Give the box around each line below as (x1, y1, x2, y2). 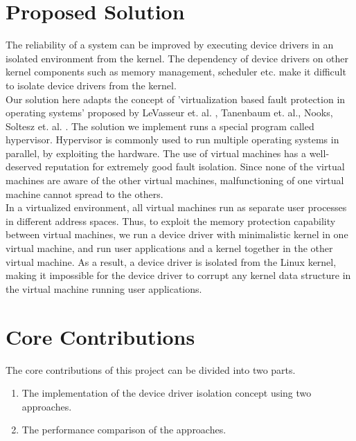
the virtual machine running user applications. (6, 281, 202, 296)
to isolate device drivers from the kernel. (6, 78, 177, 92)
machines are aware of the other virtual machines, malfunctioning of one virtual (6, 173, 344, 188)
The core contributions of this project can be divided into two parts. (6, 362, 296, 377)
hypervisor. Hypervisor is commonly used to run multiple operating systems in (6, 132, 339, 147)
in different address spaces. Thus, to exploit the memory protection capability (6, 213, 336, 228)
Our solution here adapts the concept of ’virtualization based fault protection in (6, 91, 346, 106)
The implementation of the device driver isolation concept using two (21, 386, 312, 400)
